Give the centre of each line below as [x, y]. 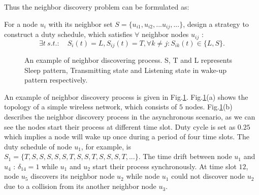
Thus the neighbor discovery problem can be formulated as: [97, 7]
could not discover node [208, 176]
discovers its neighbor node [73, 176]
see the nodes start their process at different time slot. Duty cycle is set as [120, 126]
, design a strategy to [216, 24]
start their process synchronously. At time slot [165, 166]
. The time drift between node [185, 156]
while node [143, 176]
